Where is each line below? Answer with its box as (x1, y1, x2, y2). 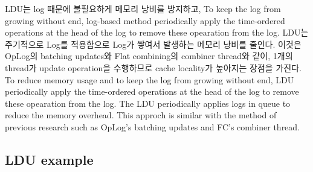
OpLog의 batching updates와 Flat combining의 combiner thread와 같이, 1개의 (5, 49, 293, 62)
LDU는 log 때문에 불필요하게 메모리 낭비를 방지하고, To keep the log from (5, 2, 281, 14)
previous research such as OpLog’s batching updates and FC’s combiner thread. (5, 120, 300, 133)
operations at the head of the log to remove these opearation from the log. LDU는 (5, 26, 309, 39)
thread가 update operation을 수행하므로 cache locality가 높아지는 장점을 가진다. (5, 61, 302, 74)
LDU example (5, 150, 94, 168)
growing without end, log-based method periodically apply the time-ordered (5, 14, 285, 27)
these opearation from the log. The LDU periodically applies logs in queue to (5, 97, 291, 109)
